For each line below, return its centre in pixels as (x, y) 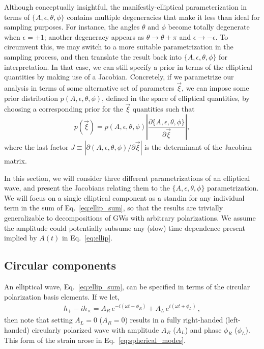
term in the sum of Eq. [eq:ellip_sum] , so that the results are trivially (114, 208)
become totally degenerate (209, 27)
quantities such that (164, 109)
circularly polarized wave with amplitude (95, 329)
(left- (233, 320)
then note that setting (38, 320)
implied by (21, 238)
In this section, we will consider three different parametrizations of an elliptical (127, 178)
